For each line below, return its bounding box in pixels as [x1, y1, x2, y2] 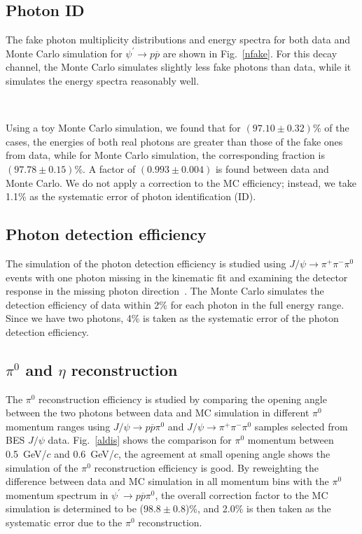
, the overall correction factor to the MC [155, 487, 328, 502]
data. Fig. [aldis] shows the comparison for [48, 433, 232, 447]
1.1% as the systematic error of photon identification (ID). [6, 189, 256, 204]
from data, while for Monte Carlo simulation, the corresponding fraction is [6, 148, 325, 162]
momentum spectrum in [6, 487, 109, 502]
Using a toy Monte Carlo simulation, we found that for [6, 120, 241, 135]
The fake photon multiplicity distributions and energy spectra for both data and [6, 32, 351, 47]
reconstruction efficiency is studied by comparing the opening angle [39, 391, 327, 406]
